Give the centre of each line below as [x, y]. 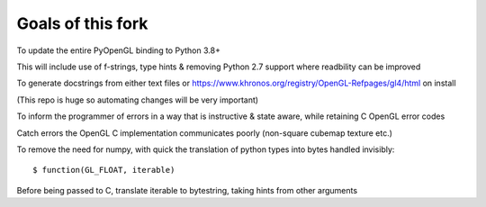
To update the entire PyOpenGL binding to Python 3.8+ [118, 50]
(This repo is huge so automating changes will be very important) [138, 100]
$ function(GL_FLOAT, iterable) [104, 170]
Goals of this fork [82, 23]
